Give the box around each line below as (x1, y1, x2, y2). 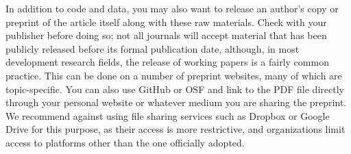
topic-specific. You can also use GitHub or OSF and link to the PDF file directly (5, 81, 344, 96)
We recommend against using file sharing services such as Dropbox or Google (5, 108, 330, 123)
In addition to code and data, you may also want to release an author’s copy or (5, 1, 339, 15)
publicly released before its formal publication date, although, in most (5, 41, 300, 55)
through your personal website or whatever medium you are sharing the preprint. (5, 95, 347, 110)
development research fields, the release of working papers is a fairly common (5, 55, 329, 69)
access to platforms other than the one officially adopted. (5, 135, 245, 149)
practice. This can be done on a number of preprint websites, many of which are (5, 68, 342, 82)
